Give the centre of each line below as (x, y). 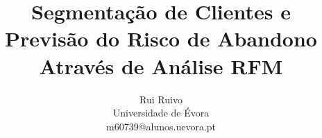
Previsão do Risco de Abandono (161, 38)
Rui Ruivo (161, 99)
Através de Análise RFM (161, 66)
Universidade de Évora (161, 113)
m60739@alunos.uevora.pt (161, 126)
